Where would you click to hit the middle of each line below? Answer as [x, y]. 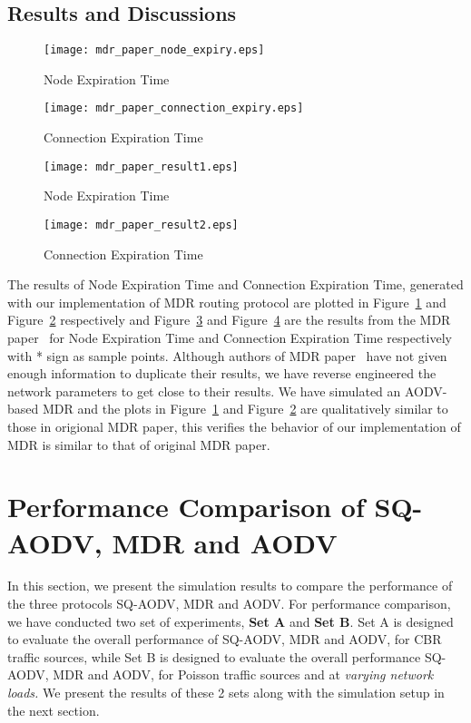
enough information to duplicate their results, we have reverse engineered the [222, 373]
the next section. [54, 710]
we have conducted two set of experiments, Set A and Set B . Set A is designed [231, 621]
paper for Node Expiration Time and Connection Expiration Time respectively [230, 337]
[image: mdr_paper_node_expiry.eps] [154, 50]
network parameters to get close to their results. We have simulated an [204, 391]
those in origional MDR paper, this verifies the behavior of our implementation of [234, 426]
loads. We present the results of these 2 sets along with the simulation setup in [226, 693]
